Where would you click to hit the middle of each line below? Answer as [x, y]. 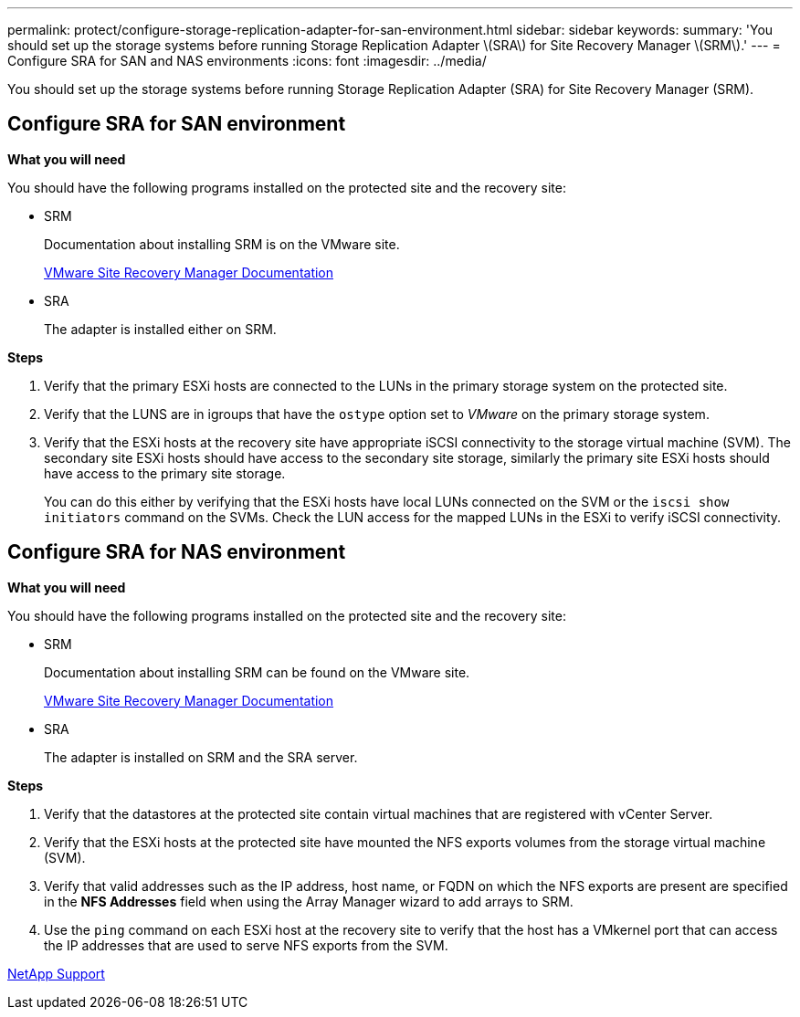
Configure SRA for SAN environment [177, 124]
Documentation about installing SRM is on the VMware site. [222, 244]
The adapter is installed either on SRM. [160, 329]
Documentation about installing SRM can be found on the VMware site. [257, 672]
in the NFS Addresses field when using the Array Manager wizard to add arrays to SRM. [309, 901]
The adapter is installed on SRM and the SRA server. [201, 757]
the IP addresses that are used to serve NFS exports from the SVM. [246, 945]
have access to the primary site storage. [165, 473]
